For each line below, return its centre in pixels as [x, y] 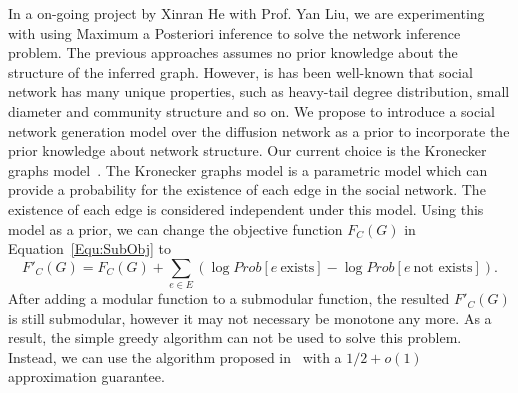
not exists [443, 267]
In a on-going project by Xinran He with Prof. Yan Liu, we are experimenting [246, 13]
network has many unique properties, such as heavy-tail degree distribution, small [259, 91]
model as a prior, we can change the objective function [175, 228]
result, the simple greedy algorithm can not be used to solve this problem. [235, 337]
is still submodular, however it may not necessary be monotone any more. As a [250, 317]
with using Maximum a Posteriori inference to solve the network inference [234, 32]
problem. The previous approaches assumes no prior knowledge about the [233, 52]
